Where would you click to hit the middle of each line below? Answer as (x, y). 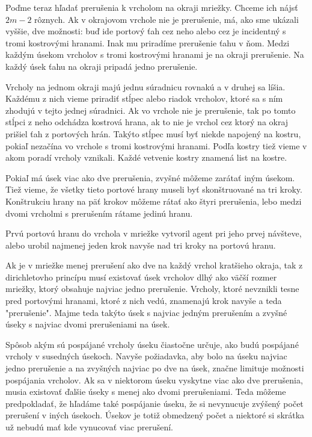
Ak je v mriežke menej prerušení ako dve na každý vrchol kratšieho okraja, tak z (154, 265)
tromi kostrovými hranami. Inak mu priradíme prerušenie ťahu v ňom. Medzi (148, 42)
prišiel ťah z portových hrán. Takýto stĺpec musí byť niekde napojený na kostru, (153, 133)
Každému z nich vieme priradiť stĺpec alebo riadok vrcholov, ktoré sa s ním (144, 98)
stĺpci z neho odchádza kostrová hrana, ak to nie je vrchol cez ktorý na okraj (147, 122)
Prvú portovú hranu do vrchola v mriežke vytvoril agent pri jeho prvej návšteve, (154, 233)
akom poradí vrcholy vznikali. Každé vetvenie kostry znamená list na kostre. (146, 157)
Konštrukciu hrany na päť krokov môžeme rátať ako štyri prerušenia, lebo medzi (154, 201)
